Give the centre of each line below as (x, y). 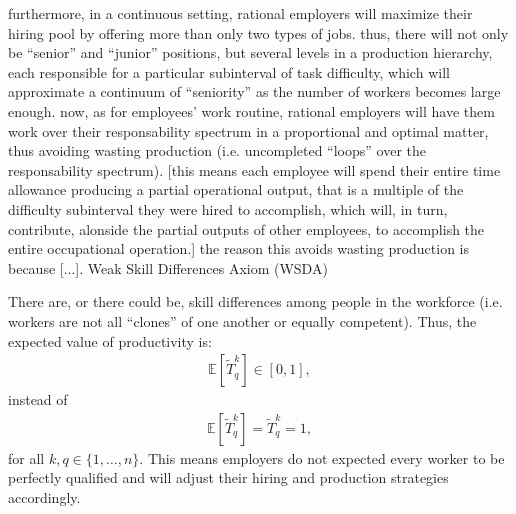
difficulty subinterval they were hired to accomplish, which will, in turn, (228, 208)
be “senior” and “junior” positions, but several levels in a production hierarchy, (250, 52)
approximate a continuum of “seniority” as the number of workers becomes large (254, 91)
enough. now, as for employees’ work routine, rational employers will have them (251, 110)
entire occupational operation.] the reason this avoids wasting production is (239, 248)
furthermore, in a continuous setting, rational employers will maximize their (240, 13)
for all (26, 457)
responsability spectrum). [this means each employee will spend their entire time (254, 169)
